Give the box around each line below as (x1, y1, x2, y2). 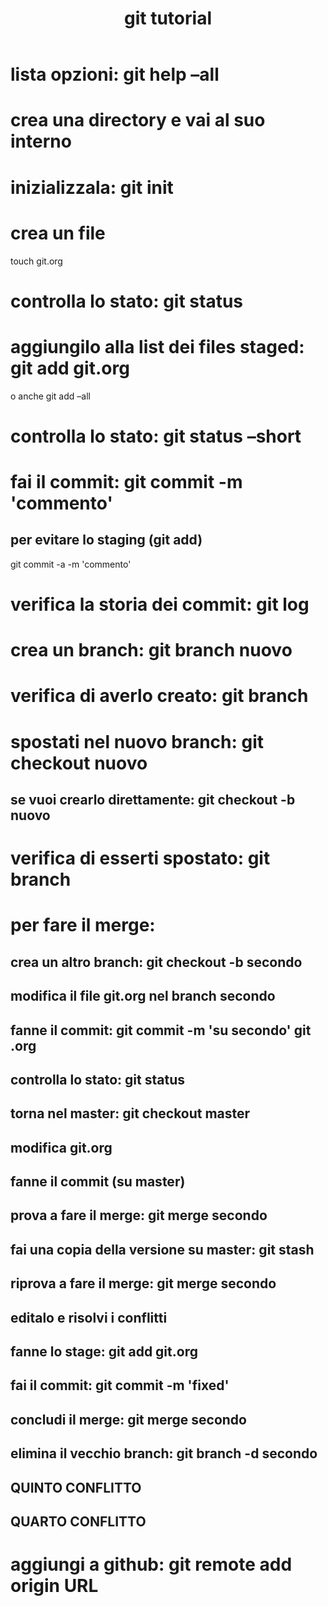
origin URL (10, 1575, 99, 1597)
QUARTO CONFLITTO (10, 1513, 147, 1530)
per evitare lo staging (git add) (10, 532, 203, 549)
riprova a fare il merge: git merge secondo (10, 1275, 277, 1292)
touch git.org (10, 255, 63, 267)
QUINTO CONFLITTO (10, 1479, 142, 1496)
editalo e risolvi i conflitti (10, 1309, 168, 1326)
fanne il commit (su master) (10, 1173, 186, 1191)
